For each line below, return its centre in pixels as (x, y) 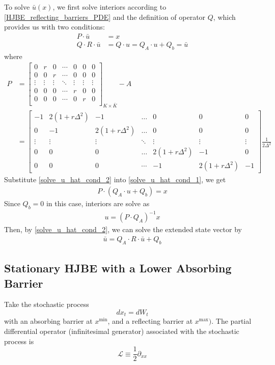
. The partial (231, 321)
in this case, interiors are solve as (98, 203)
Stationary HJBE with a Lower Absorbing (118, 268)
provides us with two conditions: (54, 27)
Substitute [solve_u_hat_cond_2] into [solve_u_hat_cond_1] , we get (115, 179)
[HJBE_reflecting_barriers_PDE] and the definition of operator (105, 17)
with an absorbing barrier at (48, 321)
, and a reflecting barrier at (150, 321)
